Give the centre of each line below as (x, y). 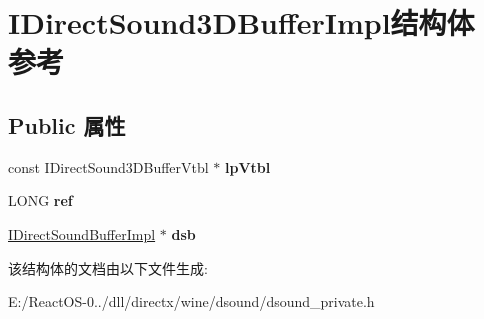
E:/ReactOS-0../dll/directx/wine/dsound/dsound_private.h (191, 301)
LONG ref (40, 200)
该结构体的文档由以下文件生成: (108, 267)
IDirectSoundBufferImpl (82, 233)
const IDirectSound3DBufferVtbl (108, 166)
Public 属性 (67, 124)
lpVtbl (247, 166)
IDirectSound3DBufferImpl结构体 (241, 22)
